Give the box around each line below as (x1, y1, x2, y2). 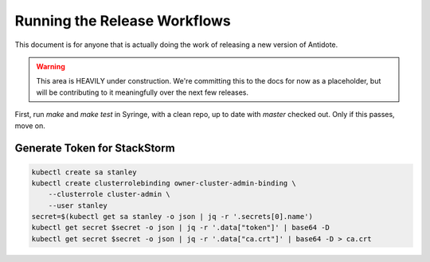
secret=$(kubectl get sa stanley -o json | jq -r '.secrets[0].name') (31, 212, 314, 221)
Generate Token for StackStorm (14, 142, 175, 155)
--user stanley (48, 201, 107, 210)
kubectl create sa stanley (31, 167, 137, 177)
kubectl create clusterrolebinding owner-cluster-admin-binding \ (31, 178, 296, 187)
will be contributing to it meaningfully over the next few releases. (36, 88, 249, 97)
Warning (36, 61, 65, 71)
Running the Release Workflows (14, 12, 231, 29)
